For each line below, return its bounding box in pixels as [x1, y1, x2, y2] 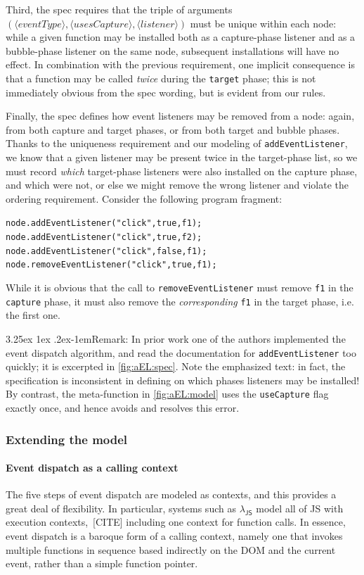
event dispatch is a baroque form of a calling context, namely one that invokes [6, 529, 343, 543]
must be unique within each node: [190, 15, 337, 30]
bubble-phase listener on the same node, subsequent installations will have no [6, 43, 339, 58]
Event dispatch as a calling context [6, 460, 178, 475]
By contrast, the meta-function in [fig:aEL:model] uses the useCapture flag [6, 386, 329, 401]
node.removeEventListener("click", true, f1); [6, 260, 217, 270]
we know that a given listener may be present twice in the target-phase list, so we [6, 150, 358, 165]
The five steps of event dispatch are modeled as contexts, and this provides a [6, 487, 337, 502]
